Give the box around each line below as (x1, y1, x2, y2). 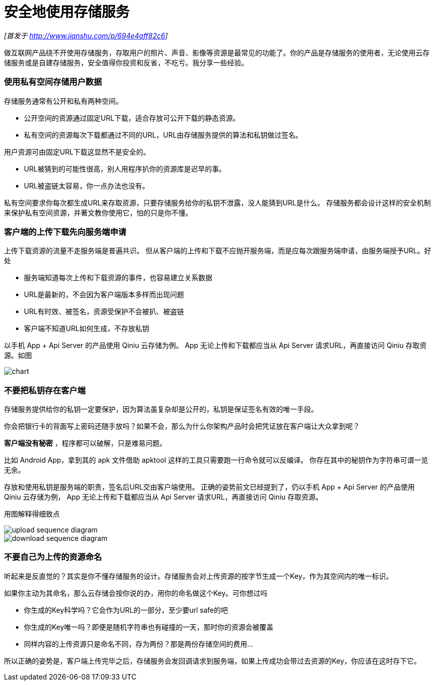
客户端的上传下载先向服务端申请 (4, 226, 127, 237)
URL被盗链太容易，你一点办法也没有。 (24, 181, 149, 190)
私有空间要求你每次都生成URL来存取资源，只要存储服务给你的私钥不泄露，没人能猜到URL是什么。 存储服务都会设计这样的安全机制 (4, 198, 431, 207)
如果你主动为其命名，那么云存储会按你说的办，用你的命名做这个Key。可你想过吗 (4, 588, 268, 597)
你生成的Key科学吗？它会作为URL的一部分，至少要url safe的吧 (24, 605, 228, 614)
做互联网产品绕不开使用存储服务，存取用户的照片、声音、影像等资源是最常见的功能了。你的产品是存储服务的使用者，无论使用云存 (4, 48, 430, 57)
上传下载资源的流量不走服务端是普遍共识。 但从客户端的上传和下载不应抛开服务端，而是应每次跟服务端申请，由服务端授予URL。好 (4, 246, 432, 255)
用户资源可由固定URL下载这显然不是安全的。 (4, 147, 150, 156)
